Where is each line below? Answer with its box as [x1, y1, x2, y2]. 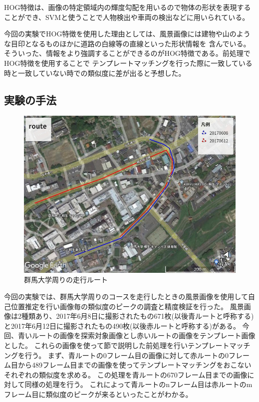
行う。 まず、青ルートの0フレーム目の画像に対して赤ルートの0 [24, 350, 229, 360]
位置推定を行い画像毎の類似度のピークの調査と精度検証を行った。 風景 [10, 301, 244, 311]
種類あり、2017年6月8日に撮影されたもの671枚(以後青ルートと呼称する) [21, 311, 254, 321]
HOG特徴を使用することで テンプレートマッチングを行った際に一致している [4, 57, 253, 68]
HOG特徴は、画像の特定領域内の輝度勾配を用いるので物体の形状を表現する [4, 2, 251, 12]
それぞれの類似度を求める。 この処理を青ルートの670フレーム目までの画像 [4, 369, 248, 380]
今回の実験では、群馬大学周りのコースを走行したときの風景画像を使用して [4, 291, 248, 302]
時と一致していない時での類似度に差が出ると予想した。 [4, 67, 186, 78]
